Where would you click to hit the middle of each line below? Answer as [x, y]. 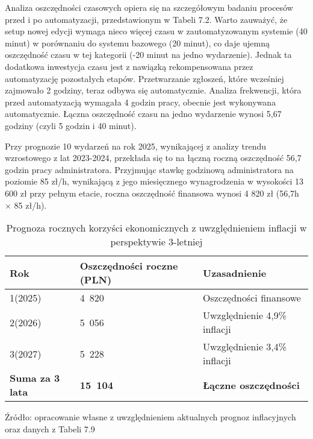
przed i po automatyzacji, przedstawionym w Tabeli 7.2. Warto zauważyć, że [146, 19]
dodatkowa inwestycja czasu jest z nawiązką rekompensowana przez [129, 66]
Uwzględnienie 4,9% [245, 315]
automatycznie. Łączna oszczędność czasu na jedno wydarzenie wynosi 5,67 [143, 114]
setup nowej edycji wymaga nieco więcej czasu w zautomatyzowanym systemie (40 [156, 31]
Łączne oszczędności [251, 385]
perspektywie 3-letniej [156, 242]
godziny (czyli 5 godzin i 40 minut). [71, 125]
